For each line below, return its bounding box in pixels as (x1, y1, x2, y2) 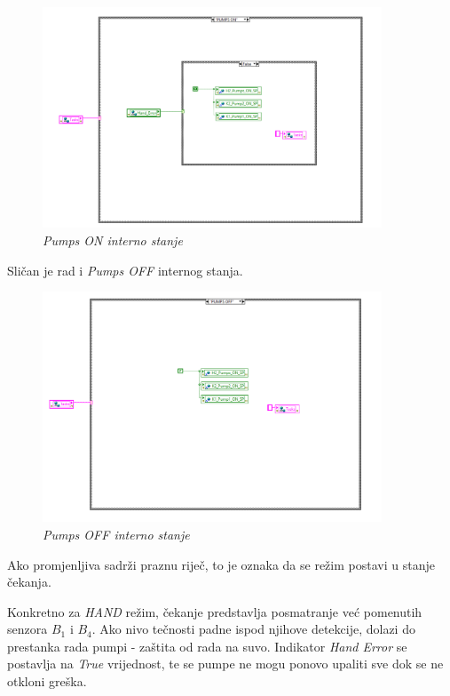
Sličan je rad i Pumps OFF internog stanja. (7, 260, 243, 279)
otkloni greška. (7, 672, 87, 691)
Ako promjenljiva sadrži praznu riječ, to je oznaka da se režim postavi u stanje (7, 555, 435, 573)
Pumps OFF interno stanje (43, 524, 190, 543)
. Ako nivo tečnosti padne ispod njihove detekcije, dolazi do (91, 620, 415, 638)
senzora (7, 620, 48, 638)
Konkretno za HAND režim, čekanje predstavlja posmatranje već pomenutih (7, 602, 422, 620)
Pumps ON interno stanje (43, 231, 183, 250)
